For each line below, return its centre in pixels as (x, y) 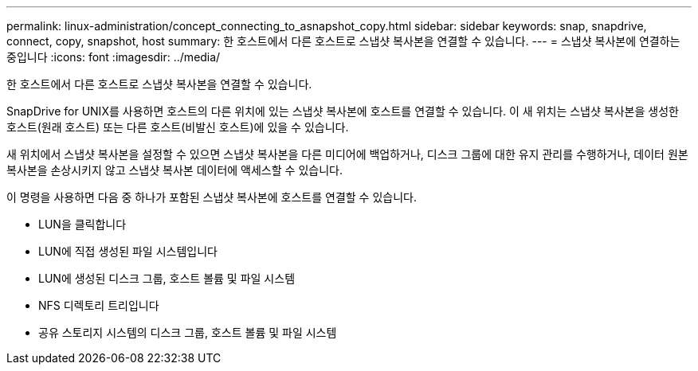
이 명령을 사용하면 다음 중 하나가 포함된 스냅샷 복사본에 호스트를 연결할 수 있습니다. (212, 197)
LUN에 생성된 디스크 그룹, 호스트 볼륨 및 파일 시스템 (167, 278)
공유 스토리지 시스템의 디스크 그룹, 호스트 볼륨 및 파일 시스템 (188, 332)
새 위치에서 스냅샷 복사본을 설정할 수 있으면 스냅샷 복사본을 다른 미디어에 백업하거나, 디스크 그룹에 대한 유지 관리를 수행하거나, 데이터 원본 (347, 154)
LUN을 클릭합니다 (82, 224)
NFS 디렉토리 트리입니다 (99, 305)
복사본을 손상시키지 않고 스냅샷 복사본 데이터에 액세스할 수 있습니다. (174, 170)
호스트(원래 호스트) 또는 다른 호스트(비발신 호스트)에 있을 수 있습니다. (178, 127)
